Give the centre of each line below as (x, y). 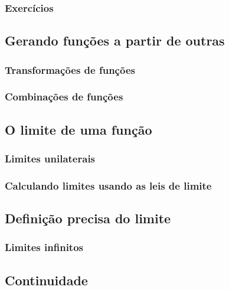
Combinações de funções (64, 97)
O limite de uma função (78, 129)
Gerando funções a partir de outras (115, 40)
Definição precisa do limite (88, 218)
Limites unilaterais (50, 159)
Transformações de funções (70, 69)
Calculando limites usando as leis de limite (108, 185)
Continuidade (46, 280)
